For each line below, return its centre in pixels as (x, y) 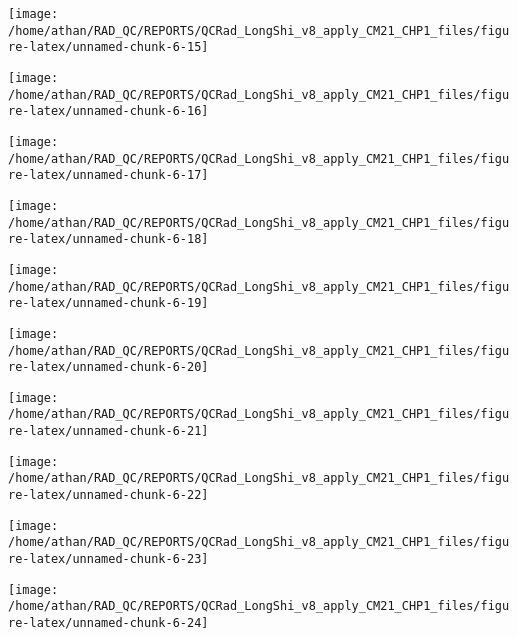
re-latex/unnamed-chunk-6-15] (108, 47)
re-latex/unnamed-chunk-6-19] (108, 303)
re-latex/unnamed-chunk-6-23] (108, 559)
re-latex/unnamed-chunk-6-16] (108, 111)
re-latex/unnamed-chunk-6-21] (108, 431)
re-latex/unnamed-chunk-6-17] (108, 175)
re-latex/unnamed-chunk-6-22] (108, 495)
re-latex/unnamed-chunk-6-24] (108, 623)
